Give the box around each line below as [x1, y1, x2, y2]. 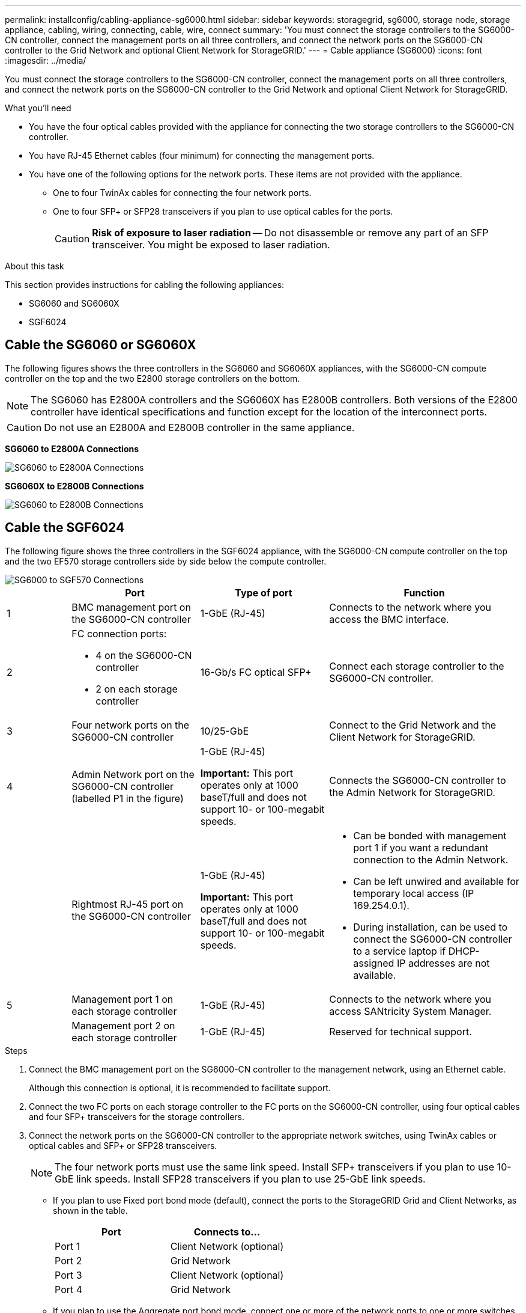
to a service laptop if [353, 944, 446, 957]
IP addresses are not [396, 956, 490, 969]
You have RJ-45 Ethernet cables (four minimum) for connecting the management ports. [29, 150, 375, 161]
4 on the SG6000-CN [95, 649, 192, 661]
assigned [353, 956, 394, 969]
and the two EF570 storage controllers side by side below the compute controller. [5, 555, 327, 566]
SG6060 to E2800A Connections [5, 443, 139, 454]
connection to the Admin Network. [353, 853, 509, 866]
